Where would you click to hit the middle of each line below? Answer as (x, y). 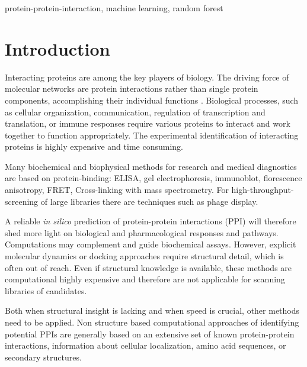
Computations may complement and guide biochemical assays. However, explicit (151, 244)
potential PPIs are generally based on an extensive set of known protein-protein (150, 334)
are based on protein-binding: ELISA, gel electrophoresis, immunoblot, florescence (153, 178)
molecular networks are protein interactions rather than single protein (132, 88)
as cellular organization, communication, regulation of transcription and (135, 112)
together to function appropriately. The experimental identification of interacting (152, 135)
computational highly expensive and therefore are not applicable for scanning (145, 279)
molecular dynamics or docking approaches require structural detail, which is (144, 256)
